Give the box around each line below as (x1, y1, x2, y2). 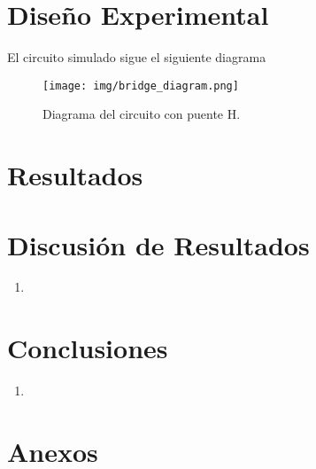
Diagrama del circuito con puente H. (42, 105, 241, 123)
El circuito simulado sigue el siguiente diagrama (7, 48, 266, 66)
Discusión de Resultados (7, 226, 310, 262)
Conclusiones (7, 330, 168, 366)
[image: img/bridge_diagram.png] (42, 79, 239, 92)
